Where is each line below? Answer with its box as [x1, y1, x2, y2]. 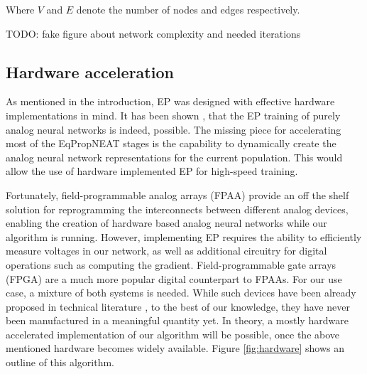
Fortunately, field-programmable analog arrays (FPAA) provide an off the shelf [6, 187, 349, 202]
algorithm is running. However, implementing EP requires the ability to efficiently [6, 229, 362, 244]
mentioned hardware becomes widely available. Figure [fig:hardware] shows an [6, 341, 345, 356]
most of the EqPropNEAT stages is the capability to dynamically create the [6, 136, 336, 151]
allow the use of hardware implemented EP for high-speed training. [6, 164, 298, 178]
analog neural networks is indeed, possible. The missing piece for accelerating [6, 122, 341, 137]
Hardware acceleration [6, 60, 174, 82]
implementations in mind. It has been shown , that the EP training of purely [6, 107, 341, 122]
